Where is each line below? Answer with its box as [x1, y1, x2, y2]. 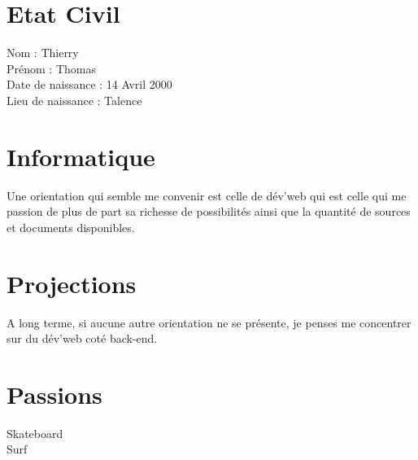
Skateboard [7, 424, 63, 441]
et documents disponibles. [7, 218, 135, 235]
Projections [7, 266, 137, 300]
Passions [7, 377, 102, 410]
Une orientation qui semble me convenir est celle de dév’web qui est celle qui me [7, 186, 407, 204]
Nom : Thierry [7, 44, 79, 61]
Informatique [7, 139, 155, 173]
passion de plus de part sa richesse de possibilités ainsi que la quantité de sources [7, 203, 411, 220]
